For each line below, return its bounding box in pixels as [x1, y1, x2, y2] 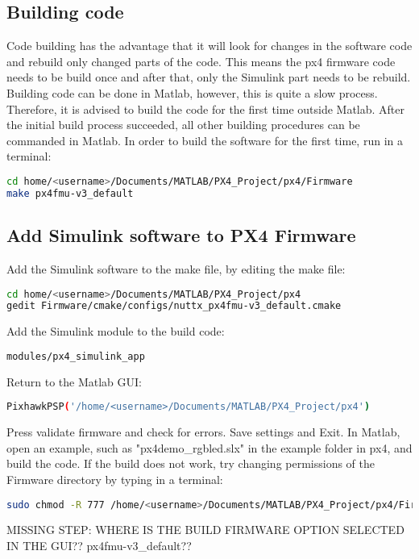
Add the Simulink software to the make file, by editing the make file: [6, 260, 346, 277]
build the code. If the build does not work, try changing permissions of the [6, 455, 375, 472]
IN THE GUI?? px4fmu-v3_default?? [6, 537, 192, 554]
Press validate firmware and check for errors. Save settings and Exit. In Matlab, [6, 423, 400, 440]
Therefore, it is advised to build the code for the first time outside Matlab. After [6, 100, 405, 117]
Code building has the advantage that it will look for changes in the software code [6, 37, 413, 54]
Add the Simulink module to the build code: [6, 323, 225, 340]
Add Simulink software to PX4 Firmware [6, 223, 356, 248]
